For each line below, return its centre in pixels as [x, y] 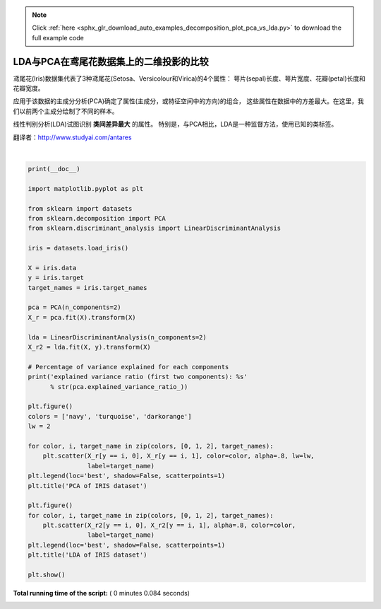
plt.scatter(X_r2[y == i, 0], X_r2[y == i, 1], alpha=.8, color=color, [169, 526]
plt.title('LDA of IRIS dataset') [87, 555]
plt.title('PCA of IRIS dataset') [87, 486]
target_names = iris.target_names [87, 288]
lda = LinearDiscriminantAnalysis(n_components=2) [117, 337]
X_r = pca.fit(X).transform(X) [82, 317]
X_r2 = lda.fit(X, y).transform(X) [89, 347]
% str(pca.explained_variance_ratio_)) [119, 387]
